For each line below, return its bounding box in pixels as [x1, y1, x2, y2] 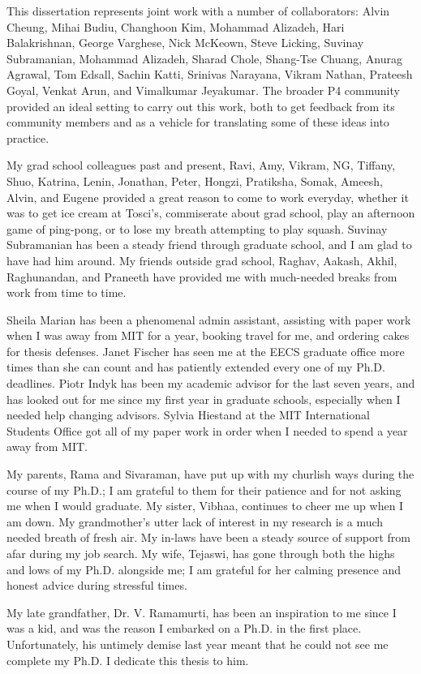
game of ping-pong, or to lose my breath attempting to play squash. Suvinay [6, 220, 388, 237]
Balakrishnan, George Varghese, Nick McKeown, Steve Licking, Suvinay [6, 34, 364, 51]
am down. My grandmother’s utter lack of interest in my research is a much [6, 513, 384, 530]
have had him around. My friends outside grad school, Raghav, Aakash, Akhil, [6, 251, 397, 268]
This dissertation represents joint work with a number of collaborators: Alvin [6, 2, 390, 19]
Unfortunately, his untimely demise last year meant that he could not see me [6, 635, 389, 652]
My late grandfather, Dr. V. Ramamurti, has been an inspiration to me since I [6, 603, 397, 620]
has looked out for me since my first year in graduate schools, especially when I [6, 390, 401, 407]
